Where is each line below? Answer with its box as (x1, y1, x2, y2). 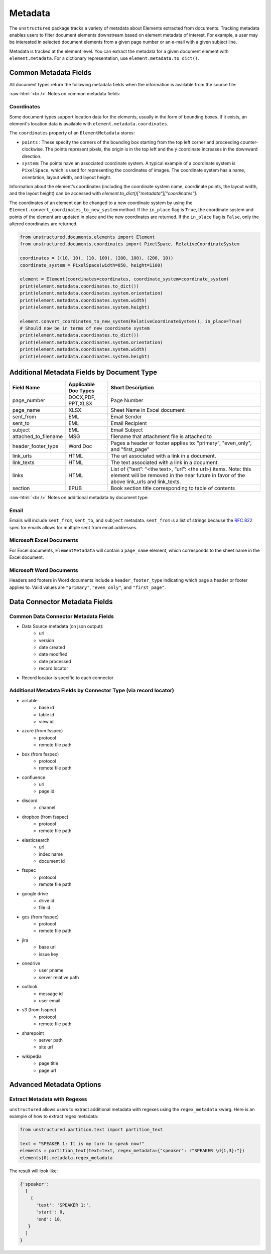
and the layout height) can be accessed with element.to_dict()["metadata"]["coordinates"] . (9, 191, 198, 197)
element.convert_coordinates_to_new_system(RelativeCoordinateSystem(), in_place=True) (20, 319, 242, 324)
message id (39, 991, 63, 997)
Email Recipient (110, 420, 147, 427)
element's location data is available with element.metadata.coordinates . (9, 120, 169, 126)
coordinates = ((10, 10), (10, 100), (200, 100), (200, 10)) (20, 255, 174, 261)
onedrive (22, 961, 40, 967)
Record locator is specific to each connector (22, 675, 114, 681)
